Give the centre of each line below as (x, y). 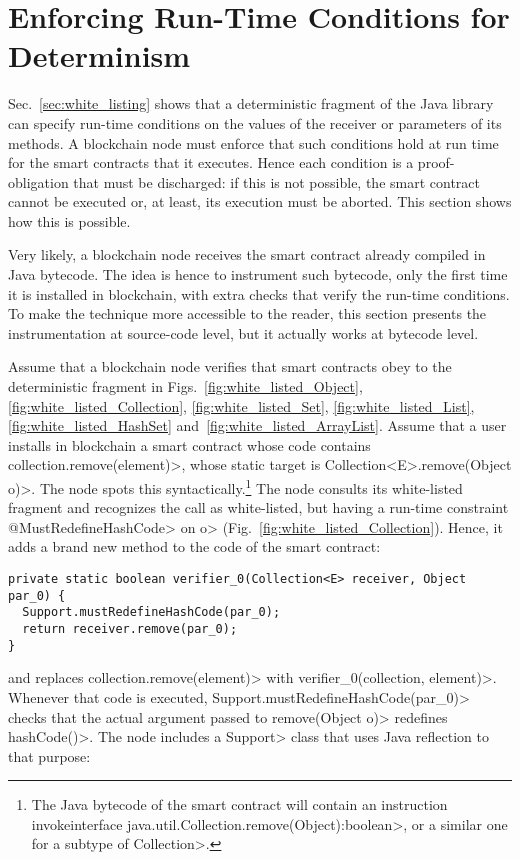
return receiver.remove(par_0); (130, 629)
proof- (436, 162)
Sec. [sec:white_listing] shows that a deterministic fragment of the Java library (251, 103)
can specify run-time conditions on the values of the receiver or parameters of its (255, 122)
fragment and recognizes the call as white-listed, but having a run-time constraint (258, 507)
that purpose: (49, 755)
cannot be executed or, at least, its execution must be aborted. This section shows (260, 201)
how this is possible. (69, 220)
